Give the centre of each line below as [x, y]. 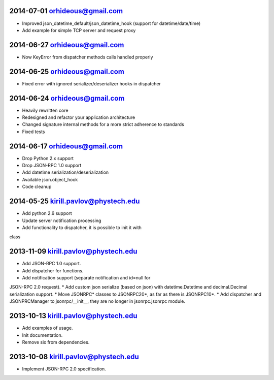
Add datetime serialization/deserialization [65, 172]
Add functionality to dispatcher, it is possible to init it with [82, 227]
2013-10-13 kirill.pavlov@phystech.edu [73, 316]
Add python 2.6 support [47, 213]
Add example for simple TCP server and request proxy [79, 30]
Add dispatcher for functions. [53, 271]
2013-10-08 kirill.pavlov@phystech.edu [74, 356]
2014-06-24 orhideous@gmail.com [67, 98]
